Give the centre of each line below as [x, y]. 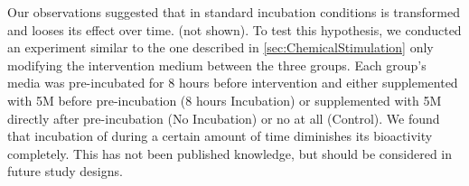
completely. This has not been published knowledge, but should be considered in [230, 153]
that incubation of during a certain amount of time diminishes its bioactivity [220, 136]
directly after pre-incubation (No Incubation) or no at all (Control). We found [224, 118]
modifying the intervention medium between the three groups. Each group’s [217, 65]
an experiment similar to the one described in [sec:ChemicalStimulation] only [220, 47]
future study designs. [65, 171]
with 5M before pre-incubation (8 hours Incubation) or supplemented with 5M [225, 100]
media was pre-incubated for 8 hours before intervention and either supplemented [233, 83]
